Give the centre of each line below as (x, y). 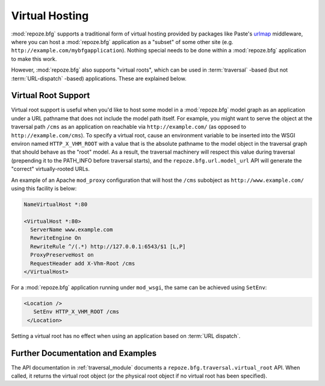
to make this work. (34, 59)
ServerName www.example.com (72, 230)
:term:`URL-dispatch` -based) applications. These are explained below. (99, 78)
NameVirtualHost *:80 (56, 204)
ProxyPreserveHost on (62, 255)
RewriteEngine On (56, 238)
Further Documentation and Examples (84, 353)
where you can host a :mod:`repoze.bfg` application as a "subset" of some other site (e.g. (122, 42)
